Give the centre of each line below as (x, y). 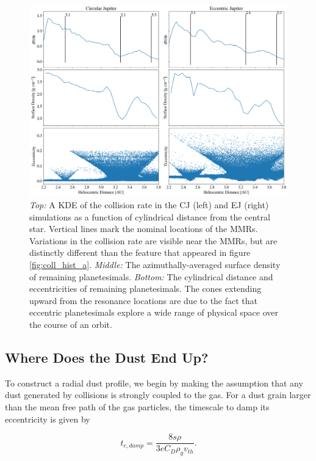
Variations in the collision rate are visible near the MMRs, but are (153, 240)
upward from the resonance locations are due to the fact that (144, 300)
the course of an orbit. (71, 324)
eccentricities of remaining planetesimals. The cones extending (145, 289)
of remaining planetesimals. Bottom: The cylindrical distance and (151, 276)
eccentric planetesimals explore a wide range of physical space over (154, 312)
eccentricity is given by (48, 419)
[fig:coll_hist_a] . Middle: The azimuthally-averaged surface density (155, 264)
